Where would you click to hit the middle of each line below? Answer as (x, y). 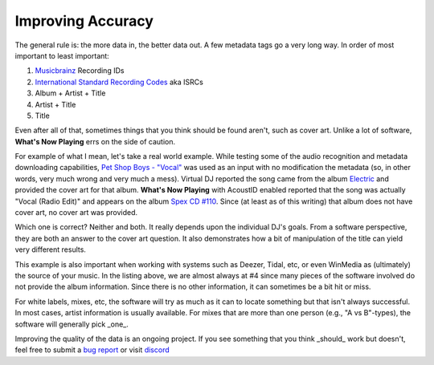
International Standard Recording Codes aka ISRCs (119, 82)
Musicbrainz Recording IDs (80, 71)
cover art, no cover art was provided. (76, 213)
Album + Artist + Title (70, 93)
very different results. (50, 249)
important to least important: (62, 55)
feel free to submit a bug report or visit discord (92, 350)
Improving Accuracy (84, 21)
